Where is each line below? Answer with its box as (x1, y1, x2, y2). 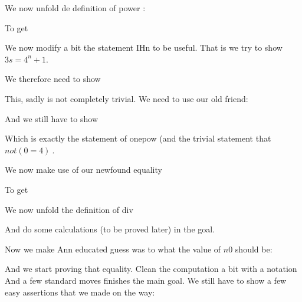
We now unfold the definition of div (5, 203, 133, 215)
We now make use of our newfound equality (5, 163, 162, 176)
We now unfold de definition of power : (5, 2, 146, 14)
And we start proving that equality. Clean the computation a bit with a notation (5, 262, 297, 275)
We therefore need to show (5, 73, 101, 85)
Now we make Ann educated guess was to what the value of (5, 242, 221, 255)
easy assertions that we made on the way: (5, 285, 155, 298)
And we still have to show (5, 112, 99, 124)
